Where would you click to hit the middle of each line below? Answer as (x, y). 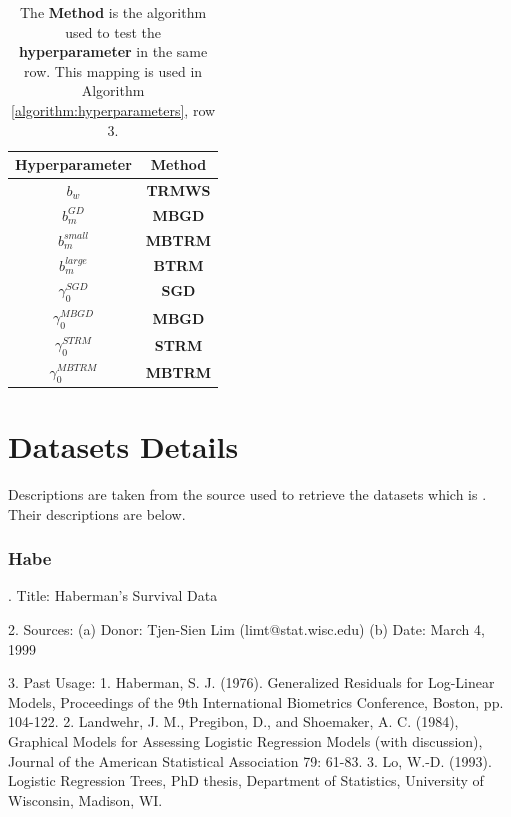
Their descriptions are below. (97, 513)
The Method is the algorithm (113, 12)
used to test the (113, 31)
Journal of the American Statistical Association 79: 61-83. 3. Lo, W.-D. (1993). (250, 760)
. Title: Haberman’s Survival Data (113, 595)
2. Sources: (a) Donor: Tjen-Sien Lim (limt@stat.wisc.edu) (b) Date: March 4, (246, 628)
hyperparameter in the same (113, 51)
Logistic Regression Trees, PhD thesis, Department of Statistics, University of (246, 780)
